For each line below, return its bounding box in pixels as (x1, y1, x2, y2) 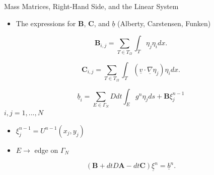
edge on (34, 144, 58, 155)
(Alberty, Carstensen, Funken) (117, 18, 211, 28)
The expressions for (16, 18, 76, 28)
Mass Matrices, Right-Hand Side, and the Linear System (4, 1, 179, 11)
